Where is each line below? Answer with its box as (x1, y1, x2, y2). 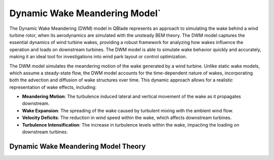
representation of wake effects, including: (9, 84, 96, 90)
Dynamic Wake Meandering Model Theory (9, 142, 146, 150)
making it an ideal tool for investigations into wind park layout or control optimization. (9, 54, 187, 60)
